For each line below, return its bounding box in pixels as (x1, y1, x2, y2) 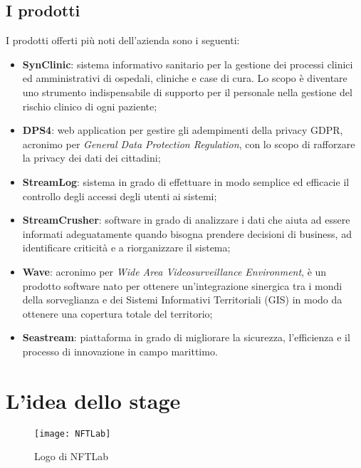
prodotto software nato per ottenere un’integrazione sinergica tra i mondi (22, 278, 342, 293)
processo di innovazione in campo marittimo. (22, 343, 218, 358)
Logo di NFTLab (34, 449, 109, 464)
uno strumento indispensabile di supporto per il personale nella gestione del (22, 84, 352, 99)
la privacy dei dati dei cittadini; (22, 150, 161, 165)
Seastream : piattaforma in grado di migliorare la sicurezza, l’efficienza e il (22, 330, 350, 345)
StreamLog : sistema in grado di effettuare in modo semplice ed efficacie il (22, 174, 350, 189)
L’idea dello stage (6, 385, 181, 415)
